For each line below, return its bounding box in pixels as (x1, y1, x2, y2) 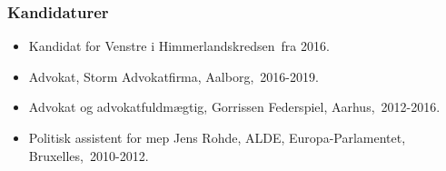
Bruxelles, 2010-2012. (28, 146, 149, 165)
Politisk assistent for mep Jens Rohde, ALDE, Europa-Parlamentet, (28, 128, 406, 146)
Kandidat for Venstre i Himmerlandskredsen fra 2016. (28, 36, 330, 55)
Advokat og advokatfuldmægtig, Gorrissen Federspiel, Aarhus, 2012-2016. (28, 97, 441, 116)
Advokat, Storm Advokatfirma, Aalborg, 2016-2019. (28, 66, 319, 85)
